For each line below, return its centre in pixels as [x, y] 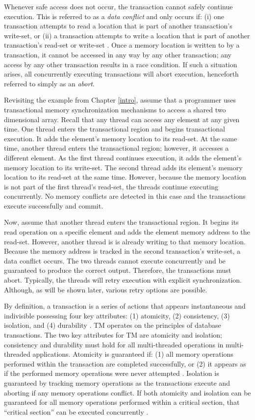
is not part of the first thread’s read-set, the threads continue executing [111, 186]
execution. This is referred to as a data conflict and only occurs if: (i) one [114, 16]
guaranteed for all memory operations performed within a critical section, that [122, 402]
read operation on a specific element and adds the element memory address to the [127, 232]
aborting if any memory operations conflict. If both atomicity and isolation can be [127, 392]
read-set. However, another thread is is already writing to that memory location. [125, 241]
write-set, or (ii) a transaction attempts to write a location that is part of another [127, 35]
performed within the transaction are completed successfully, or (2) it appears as [125, 363]
